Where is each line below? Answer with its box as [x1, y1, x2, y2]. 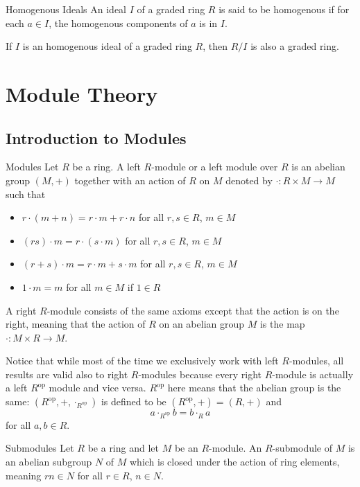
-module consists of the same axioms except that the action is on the [46, 303, 339, 317]
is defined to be [101, 394, 166, 409]
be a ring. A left [72, 159, 141, 174]
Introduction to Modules [6, 127, 187, 148]
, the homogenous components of [49, 15, 188, 30]
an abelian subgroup [6, 454, 92, 469]
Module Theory [6, 79, 158, 107]
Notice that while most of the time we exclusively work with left [6, 353, 279, 368]
